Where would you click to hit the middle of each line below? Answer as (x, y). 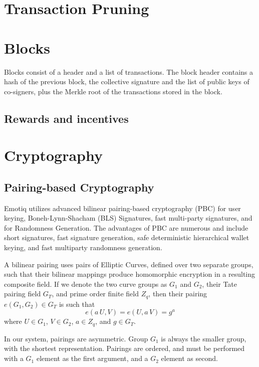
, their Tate (220, 284)
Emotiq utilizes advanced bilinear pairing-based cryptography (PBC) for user (122, 208)
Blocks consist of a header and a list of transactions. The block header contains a (129, 71)
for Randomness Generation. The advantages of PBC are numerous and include (126, 227)
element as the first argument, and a (92, 358)
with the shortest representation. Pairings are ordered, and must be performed (124, 348)
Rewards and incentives (66, 118)
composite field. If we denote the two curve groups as (86, 284)
